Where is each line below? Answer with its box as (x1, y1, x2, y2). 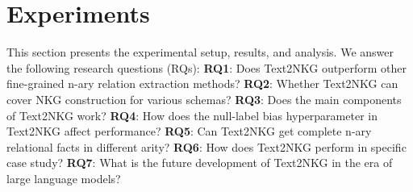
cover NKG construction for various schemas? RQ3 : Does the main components (6, 90, 402, 107)
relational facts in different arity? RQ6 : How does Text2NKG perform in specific (6, 138, 407, 155)
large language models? (6, 169, 121, 186)
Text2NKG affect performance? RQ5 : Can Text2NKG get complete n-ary (6, 123, 372, 140)
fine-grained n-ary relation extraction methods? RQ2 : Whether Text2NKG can (6, 75, 398, 92)
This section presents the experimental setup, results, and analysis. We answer (6, 44, 394, 61)
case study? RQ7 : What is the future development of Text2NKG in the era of (6, 154, 393, 171)
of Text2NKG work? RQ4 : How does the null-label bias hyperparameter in (6, 106, 378, 123)
